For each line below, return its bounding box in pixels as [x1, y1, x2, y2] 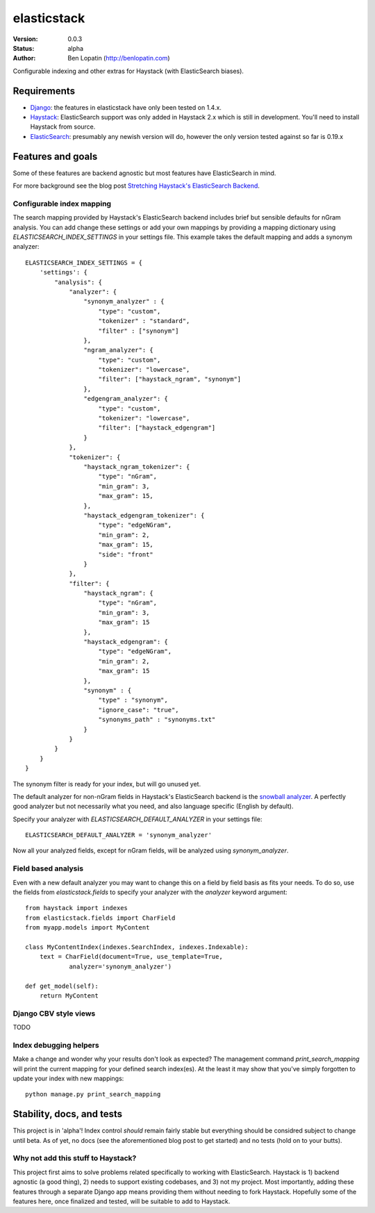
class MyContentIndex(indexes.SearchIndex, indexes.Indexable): [25, 943, 249, 951]
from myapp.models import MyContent [25, 924, 150, 932]
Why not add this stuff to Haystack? [12, 1153, 137, 1163]
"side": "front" [98, 550, 154, 559]
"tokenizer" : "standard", [98, 317, 190, 325]
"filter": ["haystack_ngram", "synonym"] [98, 375, 242, 383]
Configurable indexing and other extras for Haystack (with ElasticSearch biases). [12, 67, 244, 75]
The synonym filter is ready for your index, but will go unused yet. [12, 779, 201, 788]
